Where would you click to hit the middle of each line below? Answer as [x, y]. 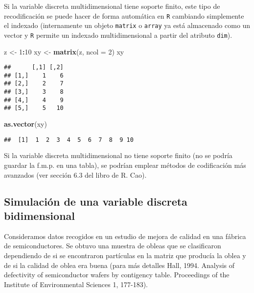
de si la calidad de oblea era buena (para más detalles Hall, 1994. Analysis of [119, 265]
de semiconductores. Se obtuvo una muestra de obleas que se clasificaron [113, 246]
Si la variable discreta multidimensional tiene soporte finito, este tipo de [112, 6]
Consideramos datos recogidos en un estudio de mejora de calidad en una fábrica [125, 236]
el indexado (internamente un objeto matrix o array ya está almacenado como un [127, 25]
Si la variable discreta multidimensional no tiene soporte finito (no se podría [118, 155]
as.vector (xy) [25, 124]
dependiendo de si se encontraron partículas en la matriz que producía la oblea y [125, 255]
